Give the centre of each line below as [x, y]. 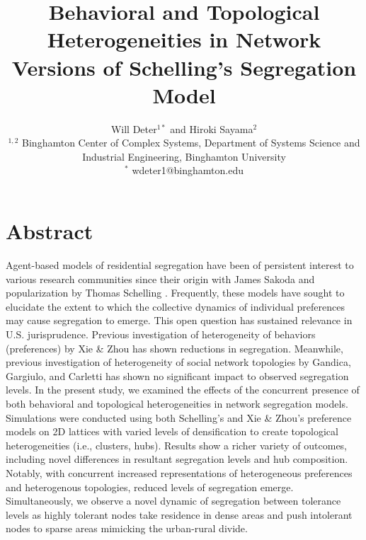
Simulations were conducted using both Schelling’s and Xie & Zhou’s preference [179, 417]
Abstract [50, 231]
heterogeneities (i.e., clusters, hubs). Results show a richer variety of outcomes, [177, 445]
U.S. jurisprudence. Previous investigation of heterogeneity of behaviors [161, 334]
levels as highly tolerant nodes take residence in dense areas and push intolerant [179, 514]
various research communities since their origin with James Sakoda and [160, 278]
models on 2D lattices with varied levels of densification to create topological [172, 431]
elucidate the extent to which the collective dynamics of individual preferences [175, 306]
